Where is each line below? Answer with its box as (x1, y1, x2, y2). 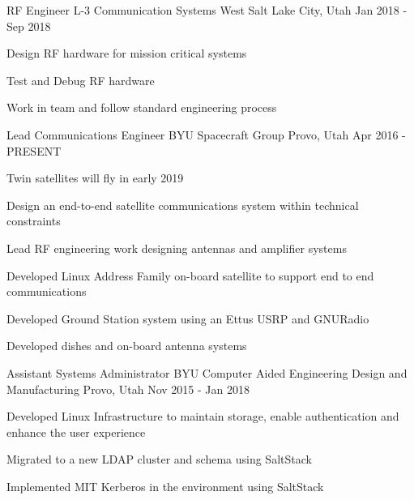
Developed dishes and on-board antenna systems (6, 337, 247, 354)
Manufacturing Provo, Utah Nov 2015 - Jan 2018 (6, 380, 250, 397)
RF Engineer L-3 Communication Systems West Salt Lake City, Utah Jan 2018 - (6, 2, 408, 18)
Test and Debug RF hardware (6, 71, 155, 88)
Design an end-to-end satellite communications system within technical (6, 196, 359, 213)
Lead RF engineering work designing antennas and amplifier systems (6, 239, 347, 256)
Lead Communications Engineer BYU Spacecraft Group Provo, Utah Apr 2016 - (6, 126, 406, 143)
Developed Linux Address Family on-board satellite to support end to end (6, 267, 374, 284)
